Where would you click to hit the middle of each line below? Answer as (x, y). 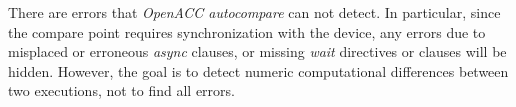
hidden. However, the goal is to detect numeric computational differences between (258, 70)
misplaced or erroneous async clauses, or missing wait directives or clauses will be (257, 51)
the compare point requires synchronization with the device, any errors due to (247, 31)
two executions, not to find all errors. (121, 90)
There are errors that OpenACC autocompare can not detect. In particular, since (254, 12)
